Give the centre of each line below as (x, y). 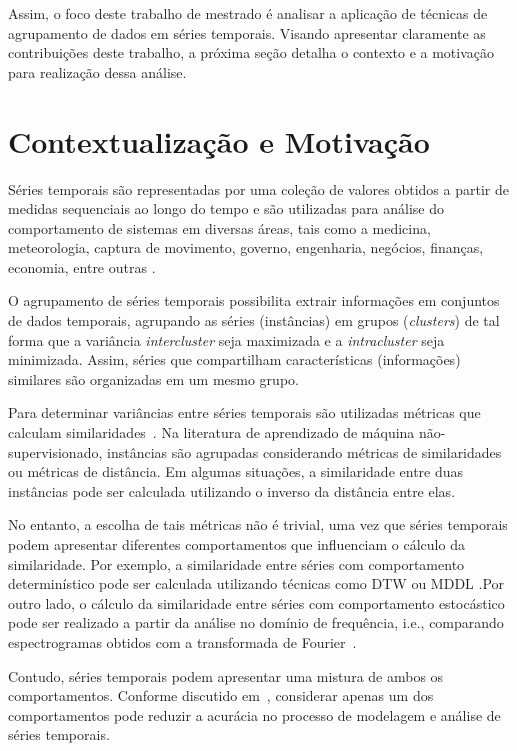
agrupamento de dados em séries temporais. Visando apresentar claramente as (247, 32)
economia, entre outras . (82, 266)
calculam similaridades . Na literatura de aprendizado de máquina (211, 432)
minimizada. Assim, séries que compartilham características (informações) (234, 359)
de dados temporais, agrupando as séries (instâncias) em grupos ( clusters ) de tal (254, 320)
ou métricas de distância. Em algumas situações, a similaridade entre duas (236, 471)
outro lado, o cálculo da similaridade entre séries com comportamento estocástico (256, 602)
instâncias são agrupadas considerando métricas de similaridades (304, 451)
